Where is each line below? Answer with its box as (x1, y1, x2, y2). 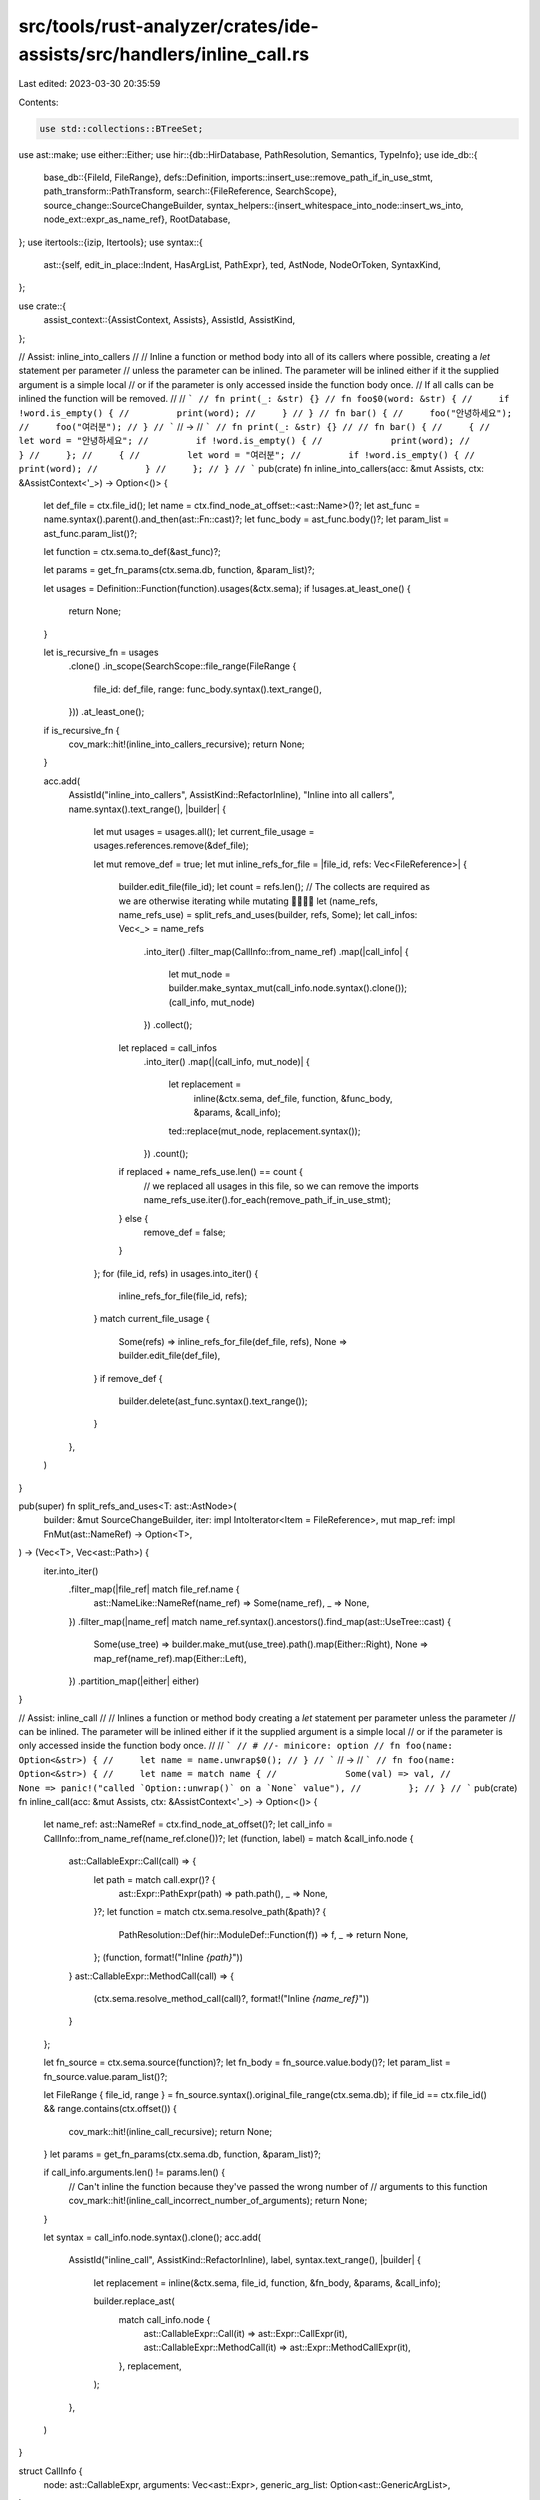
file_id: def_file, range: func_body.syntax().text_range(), (93, 683, 322, 695)
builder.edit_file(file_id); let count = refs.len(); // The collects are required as (118, 881, 430, 893)
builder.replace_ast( (93, 2295, 175, 2307)
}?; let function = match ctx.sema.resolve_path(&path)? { (93, 1906, 327, 1918)
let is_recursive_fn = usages (43, 646, 159, 659)
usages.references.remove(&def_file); (93, 840, 249, 852)
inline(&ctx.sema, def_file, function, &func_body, (193, 1092, 393, 1104)
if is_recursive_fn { (43, 724, 120, 736)
